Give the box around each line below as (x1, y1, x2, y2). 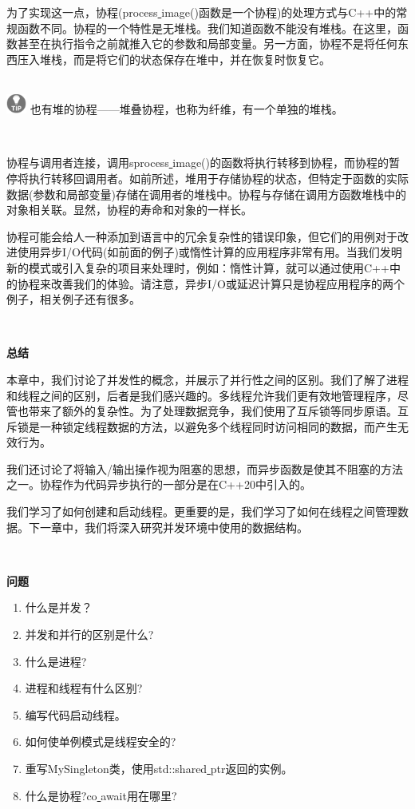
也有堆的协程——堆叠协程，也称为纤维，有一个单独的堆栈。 (30, 101, 343, 117)
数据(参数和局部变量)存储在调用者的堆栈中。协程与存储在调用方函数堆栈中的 (6, 185, 406, 202)
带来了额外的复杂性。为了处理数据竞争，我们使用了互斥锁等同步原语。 (28, 403, 397, 419)
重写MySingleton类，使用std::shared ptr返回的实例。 (25, 760, 293, 777)
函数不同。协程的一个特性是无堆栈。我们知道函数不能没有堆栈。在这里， (17, 19, 397, 36)
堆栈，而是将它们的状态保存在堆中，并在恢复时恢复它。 (39, 50, 330, 67)
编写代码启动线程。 (25, 706, 126, 723)
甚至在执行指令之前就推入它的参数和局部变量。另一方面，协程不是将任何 (17, 35, 397, 52)
